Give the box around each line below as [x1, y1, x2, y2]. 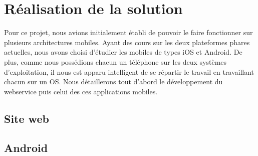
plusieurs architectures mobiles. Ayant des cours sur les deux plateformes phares [4, 37, 250, 47]
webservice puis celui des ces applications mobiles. [4, 86, 158, 96]
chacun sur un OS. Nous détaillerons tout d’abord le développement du [4, 76, 223, 87]
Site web [4, 110, 49, 126]
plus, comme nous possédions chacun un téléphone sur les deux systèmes [4, 56, 227, 67]
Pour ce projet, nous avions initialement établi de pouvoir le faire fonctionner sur [4, 27, 253, 38]
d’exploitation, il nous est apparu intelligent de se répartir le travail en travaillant [4, 66, 254, 77]
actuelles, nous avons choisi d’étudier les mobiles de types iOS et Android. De [4, 47, 242, 57]
